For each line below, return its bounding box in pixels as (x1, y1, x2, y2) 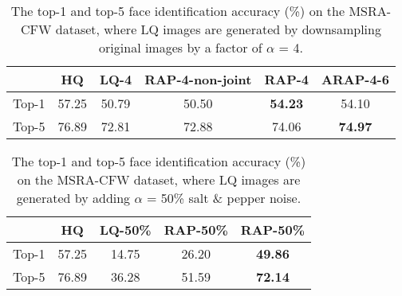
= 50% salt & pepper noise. (147, 189, 301, 207)
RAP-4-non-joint (144, 70, 252, 88)
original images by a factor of (99, 38, 262, 56)
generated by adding (16, 189, 131, 207)
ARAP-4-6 (321, 70, 389, 88)
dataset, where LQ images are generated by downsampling (55, 20, 381, 38)
